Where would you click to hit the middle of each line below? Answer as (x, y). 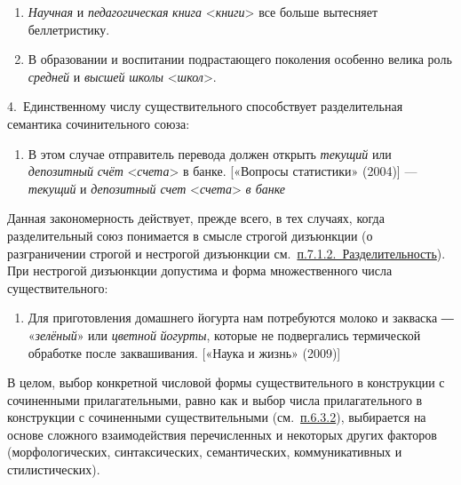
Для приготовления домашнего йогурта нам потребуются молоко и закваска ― (241, 318)
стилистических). (54, 469)
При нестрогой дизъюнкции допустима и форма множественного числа (200, 270)
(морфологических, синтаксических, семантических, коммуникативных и (205, 452)
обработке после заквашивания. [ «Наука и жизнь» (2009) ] (184, 352)
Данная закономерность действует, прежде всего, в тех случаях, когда (196, 218)
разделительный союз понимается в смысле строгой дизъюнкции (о (190, 235)
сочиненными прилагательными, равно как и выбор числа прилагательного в (215, 399)
